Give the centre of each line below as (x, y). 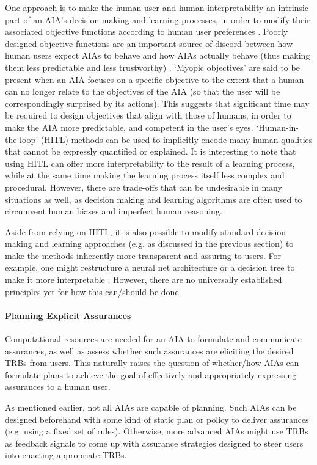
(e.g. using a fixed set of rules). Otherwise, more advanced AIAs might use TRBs (157, 431)
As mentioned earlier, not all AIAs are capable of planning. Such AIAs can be (151, 407)
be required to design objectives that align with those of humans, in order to (148, 115)
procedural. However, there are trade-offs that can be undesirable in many (144, 187)
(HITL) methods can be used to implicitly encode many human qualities (177, 139)
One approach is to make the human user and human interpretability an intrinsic (157, 7)
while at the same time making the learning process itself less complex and (145, 175)
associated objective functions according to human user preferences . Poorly (147, 31)
